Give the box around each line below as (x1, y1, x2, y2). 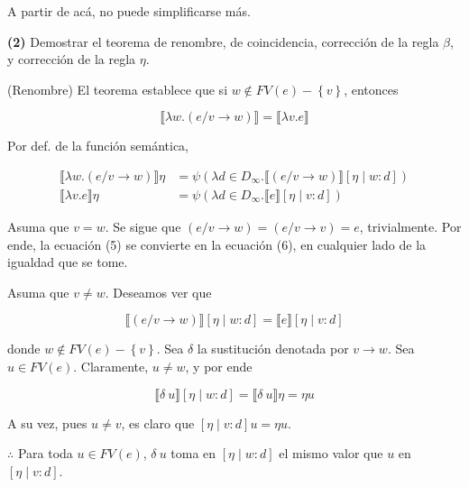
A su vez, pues (7, 413, 87, 432)
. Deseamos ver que (105, 282, 212, 301)
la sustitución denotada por (197, 339, 349, 358)
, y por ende (185, 357, 253, 375)
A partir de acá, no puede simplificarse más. (7, 2, 251, 20)
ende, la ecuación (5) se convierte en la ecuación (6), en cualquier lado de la (7, 234, 427, 253)
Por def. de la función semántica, (7, 136, 189, 155)
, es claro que (121, 413, 195, 432)
